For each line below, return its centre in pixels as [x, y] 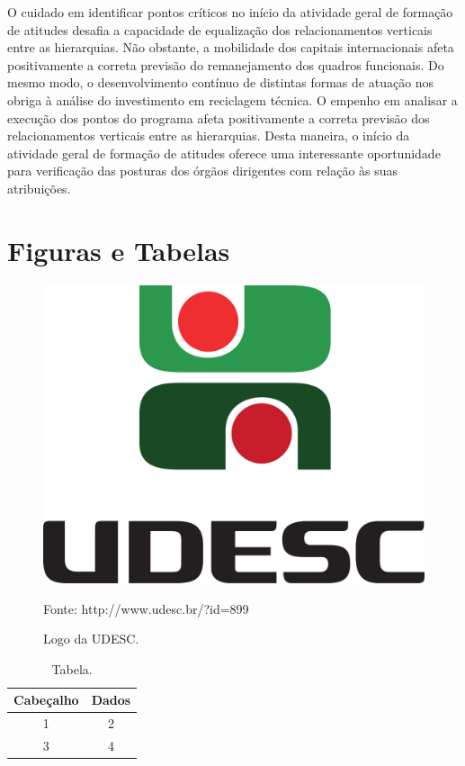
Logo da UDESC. [91, 639]
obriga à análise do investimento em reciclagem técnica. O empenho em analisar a [232, 99]
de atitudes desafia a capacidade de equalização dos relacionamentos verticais [220, 29]
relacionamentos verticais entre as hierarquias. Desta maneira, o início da [209, 135]
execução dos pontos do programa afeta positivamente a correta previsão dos [219, 117]
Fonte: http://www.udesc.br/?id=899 [146, 608]
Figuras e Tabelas [119, 250]
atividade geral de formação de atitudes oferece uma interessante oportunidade [224, 153]
